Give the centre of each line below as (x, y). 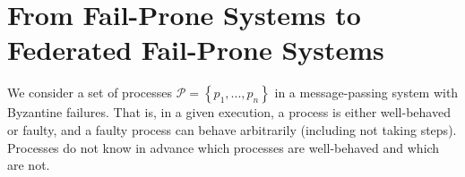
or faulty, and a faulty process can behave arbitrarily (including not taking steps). (232, 129)
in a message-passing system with (366, 93)
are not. (29, 165)
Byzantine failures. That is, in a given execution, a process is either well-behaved (229, 112)
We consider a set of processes (90, 93)
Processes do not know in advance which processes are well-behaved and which (224, 147)
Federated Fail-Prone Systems (196, 50)
